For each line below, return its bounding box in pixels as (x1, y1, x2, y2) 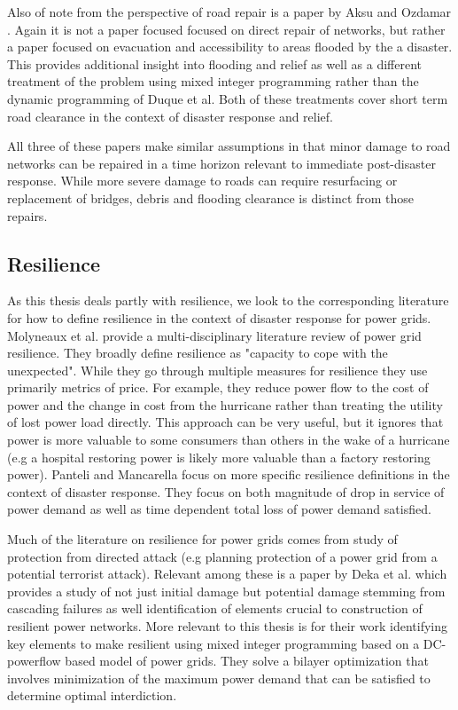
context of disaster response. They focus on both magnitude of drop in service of (7, 482, 445, 501)
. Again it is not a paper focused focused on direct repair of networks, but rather (7, 20, 446, 38)
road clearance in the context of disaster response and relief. (7, 106, 333, 125)
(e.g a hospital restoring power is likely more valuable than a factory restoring (7, 447, 431, 466)
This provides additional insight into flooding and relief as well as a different (7, 54, 422, 73)
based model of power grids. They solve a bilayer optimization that (65, 651, 429, 670)
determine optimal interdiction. (7, 686, 177, 705)
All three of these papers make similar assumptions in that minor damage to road (7, 137, 451, 155)
